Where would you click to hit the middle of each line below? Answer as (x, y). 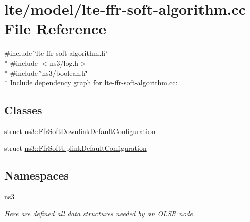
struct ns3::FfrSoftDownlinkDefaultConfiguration (80, 131)
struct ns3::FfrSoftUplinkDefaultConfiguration (76, 148)
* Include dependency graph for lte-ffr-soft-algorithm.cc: (91, 83)
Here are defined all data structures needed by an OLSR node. (100, 213)
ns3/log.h (64, 62)
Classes (23, 110)
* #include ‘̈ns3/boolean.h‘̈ (46, 73)
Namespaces (36, 175)
